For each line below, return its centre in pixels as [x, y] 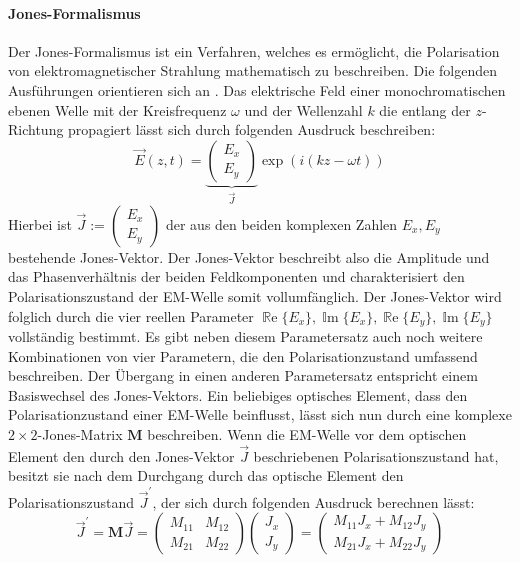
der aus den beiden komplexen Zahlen [281, 223]
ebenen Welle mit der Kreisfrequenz [117, 109]
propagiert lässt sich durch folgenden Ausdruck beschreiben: [252, 129]
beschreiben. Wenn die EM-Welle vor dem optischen [307, 433]
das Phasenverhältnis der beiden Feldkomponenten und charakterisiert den [236, 276]
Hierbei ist [40, 223]
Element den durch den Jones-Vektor [121, 455]
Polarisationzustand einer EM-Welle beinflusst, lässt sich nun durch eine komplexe [260, 414]
